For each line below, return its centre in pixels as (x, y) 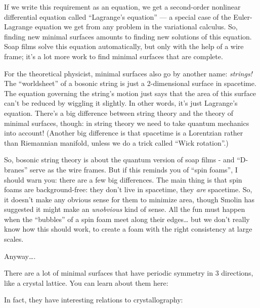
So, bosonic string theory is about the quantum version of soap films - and (119, 160)
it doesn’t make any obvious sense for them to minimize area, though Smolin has (129, 199)
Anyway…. (20, 256)
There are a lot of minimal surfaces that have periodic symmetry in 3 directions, (129, 273)
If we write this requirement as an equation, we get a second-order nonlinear (122, 7)
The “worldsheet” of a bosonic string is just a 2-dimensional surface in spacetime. (130, 83)
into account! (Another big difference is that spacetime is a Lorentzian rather (124, 133)
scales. (14, 239)
